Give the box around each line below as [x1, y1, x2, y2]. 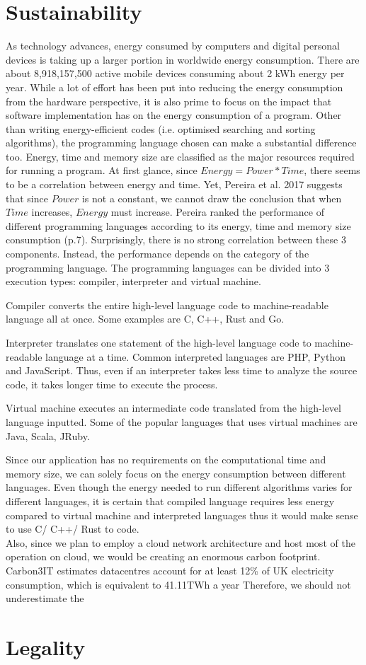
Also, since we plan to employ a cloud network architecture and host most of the [6, 535, 355, 550]
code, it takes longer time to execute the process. [6, 376, 218, 391]
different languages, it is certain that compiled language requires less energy [6, 493, 335, 508]
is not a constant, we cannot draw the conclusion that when [81, 190, 342, 205]
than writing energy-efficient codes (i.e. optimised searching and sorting [6, 121, 316, 136]
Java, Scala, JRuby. [6, 428, 90, 443]
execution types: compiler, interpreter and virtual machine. [6, 274, 261, 289]
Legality [6, 632, 86, 661]
